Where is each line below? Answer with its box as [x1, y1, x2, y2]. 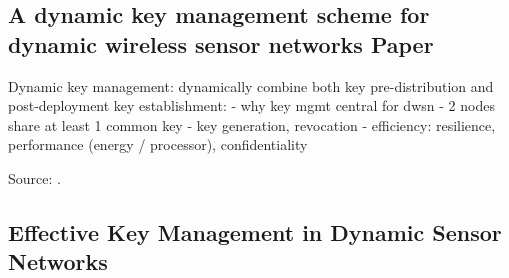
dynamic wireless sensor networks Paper [8, 28, 434, 59]
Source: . [8, 167, 61, 188]
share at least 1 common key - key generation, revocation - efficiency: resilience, [8, 114, 496, 135]
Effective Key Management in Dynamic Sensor [8, 216, 502, 247]
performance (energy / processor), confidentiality [8, 134, 308, 155]
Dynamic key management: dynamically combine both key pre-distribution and [8, 75, 494, 96]
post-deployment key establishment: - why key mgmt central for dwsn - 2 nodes [8, 95, 495, 116]
